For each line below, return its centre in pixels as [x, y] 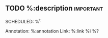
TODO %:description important [54, 8]
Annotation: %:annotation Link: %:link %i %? [52, 31]
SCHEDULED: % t [23, 21]
